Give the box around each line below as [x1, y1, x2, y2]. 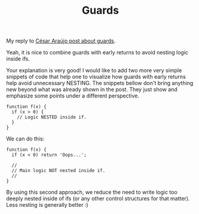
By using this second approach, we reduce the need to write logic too [6, 189, 177, 196]
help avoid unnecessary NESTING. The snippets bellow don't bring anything [6, 80, 194, 87]
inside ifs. [6, 55, 30, 63]
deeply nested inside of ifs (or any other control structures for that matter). [6, 195, 190, 202]
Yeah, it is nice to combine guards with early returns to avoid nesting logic [6, 49, 189, 56]
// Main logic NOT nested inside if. [11, 168, 106, 174]
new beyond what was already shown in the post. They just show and [6, 86, 177, 93]
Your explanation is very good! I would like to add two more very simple [6, 67, 182, 74]
